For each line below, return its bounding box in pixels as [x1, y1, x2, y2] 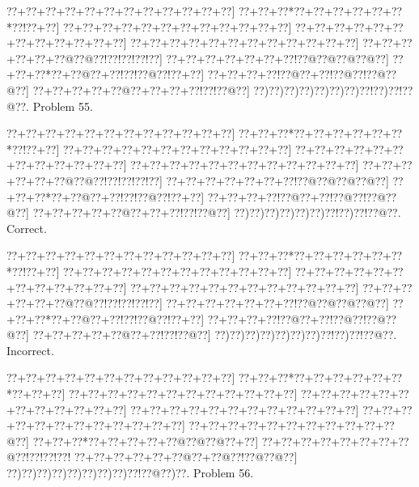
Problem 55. [32, 97, 93, 114]
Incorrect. [6, 341, 54, 358]
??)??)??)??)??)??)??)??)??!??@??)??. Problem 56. [6, 464, 254, 481]
